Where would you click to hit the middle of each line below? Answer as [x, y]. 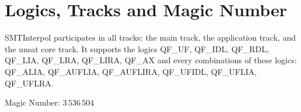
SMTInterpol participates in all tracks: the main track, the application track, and [150, 37]
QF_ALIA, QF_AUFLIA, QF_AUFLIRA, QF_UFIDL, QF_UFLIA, [131, 71]
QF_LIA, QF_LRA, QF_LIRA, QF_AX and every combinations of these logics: [151, 60]
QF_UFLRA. [29, 83]
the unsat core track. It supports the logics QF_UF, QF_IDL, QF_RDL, [137, 48]
